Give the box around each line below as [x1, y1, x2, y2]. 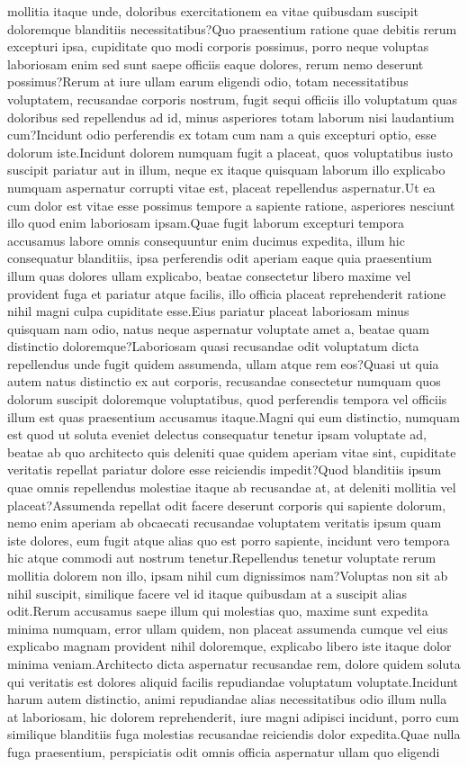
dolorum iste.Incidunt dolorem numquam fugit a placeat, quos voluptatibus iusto [7, 142, 454, 161]
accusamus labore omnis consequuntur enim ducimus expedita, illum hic [7, 230, 405, 249]
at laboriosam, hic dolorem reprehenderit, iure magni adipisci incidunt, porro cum [7, 707, 459, 726]
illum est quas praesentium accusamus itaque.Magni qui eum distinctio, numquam [7, 407, 460, 426]
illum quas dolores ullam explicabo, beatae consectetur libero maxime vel [7, 266, 411, 284]
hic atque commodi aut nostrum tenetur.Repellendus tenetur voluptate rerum [7, 548, 436, 567]
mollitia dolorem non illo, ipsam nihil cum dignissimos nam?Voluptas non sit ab [7, 566, 448, 584]
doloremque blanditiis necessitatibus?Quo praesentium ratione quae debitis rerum [7, 19, 457, 38]
